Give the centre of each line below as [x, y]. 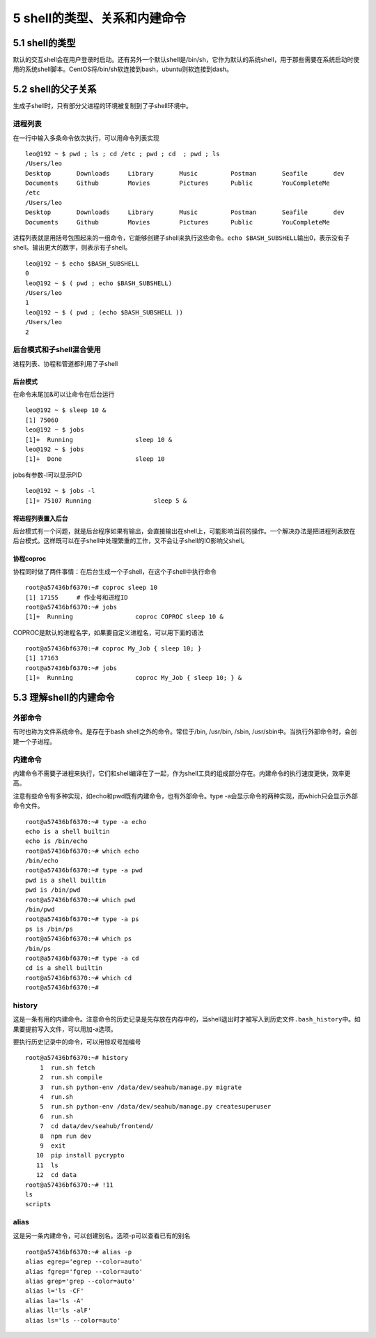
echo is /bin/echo [57, 841]
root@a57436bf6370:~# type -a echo [86, 822]
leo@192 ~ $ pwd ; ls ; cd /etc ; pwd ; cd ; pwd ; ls [123, 154]
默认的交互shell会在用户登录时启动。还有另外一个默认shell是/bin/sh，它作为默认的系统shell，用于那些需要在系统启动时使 [186, 60]
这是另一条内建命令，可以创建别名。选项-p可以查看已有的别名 [102, 1236]
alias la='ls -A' [55, 1301]
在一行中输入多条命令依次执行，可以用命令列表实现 [86, 138]
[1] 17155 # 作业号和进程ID [77, 597]
